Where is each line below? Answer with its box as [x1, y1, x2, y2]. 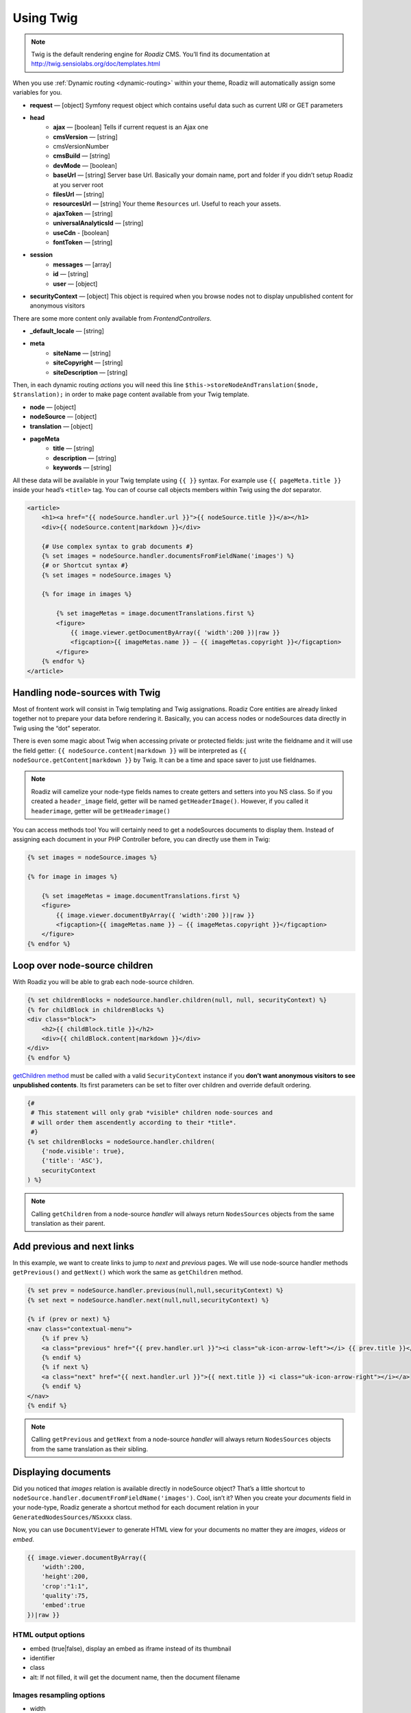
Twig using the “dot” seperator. [12, 724, 101, 732]
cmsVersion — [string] [53, 132, 118, 140]
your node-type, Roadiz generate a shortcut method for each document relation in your [12, 1503, 260, 1512]
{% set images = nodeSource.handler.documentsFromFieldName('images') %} [41, 552, 295, 560]
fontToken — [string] [53, 238, 113, 246]
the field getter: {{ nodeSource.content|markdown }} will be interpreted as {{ [12, 746, 247, 754]
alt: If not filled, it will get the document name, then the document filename [29, 1673, 240, 1681]
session [29, 251, 53, 259]
